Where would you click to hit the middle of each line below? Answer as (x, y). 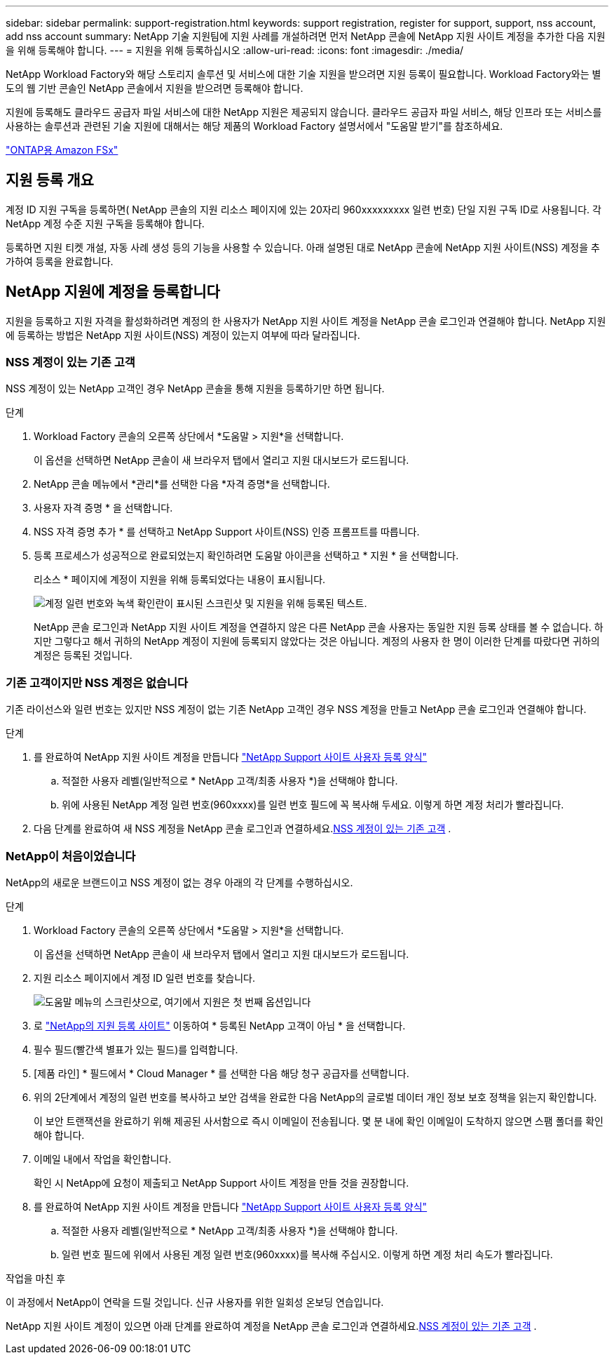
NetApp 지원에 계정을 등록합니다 (113, 292)
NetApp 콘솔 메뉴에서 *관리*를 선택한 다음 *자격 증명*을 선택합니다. (182, 484)
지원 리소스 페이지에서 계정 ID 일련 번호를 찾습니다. (144, 978)
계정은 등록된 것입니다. (83, 655)
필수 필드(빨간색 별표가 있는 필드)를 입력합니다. (136, 1049)
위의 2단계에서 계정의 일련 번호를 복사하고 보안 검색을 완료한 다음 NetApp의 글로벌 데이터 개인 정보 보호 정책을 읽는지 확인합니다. (315, 1097)
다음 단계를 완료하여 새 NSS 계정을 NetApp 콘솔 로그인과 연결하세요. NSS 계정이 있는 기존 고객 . (243, 829)
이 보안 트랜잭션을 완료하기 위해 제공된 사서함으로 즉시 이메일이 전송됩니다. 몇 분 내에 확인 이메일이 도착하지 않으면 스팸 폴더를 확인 (319, 1121)
